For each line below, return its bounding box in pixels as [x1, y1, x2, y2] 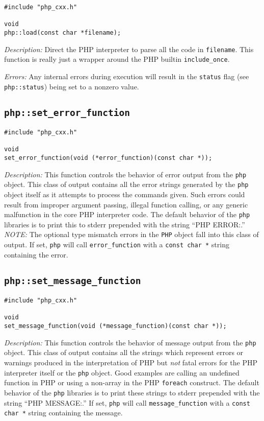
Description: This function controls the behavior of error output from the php [4, 169, 247, 179]
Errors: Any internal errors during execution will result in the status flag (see [4, 71, 249, 81]
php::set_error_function [4, 107, 130, 118]
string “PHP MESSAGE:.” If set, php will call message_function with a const [4, 397, 250, 408]
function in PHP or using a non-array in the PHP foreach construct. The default [4, 377, 259, 388]
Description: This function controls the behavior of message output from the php [4, 337, 256, 347]
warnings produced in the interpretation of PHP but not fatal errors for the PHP [4, 357, 257, 367]
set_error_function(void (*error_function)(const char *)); [4, 154, 213, 161]
